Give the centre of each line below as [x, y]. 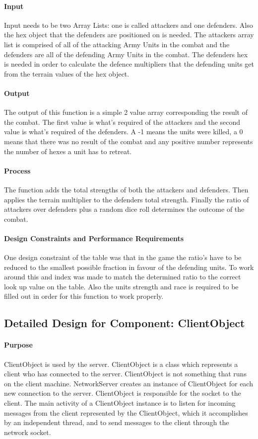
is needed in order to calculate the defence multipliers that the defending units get [129, 64]
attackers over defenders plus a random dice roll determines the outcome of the [124, 209]
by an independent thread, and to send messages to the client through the [117, 422]
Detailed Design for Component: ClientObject [125, 323]
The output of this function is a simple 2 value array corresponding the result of [126, 112]
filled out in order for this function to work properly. [84, 296]
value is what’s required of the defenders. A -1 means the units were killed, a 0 [124, 132]
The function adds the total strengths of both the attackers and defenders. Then [126, 189]
